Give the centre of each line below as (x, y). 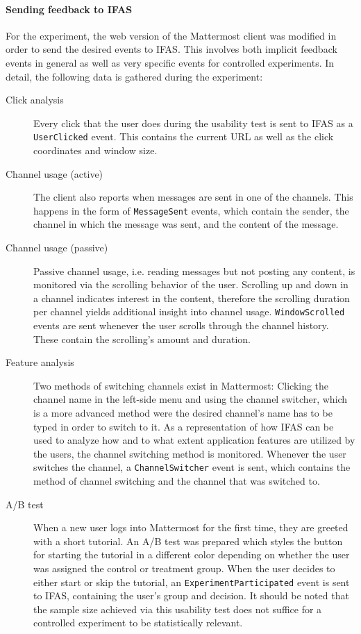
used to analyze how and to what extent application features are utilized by (194, 440)
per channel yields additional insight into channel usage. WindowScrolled (189, 311)
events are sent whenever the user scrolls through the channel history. (181, 325)
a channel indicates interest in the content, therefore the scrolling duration (192, 298)
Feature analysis (40, 362)
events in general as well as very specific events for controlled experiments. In (170, 62)
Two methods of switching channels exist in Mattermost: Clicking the (181, 385)
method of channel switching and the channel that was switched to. (177, 481)
